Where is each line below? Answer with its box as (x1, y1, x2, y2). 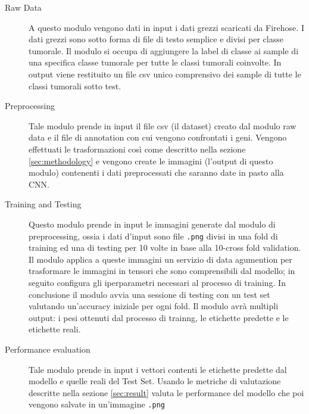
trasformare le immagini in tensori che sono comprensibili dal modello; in (29, 264, 295, 277)
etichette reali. (29, 323, 81, 335)
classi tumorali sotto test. (29, 79, 121, 92)
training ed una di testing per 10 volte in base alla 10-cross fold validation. (29, 241, 301, 254)
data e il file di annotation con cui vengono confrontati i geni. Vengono (29, 131, 287, 144)
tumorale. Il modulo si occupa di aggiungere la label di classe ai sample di (29, 44, 299, 57)
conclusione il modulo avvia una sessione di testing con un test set (29, 288, 270, 300)
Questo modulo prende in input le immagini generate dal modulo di (29, 217, 276, 230)
